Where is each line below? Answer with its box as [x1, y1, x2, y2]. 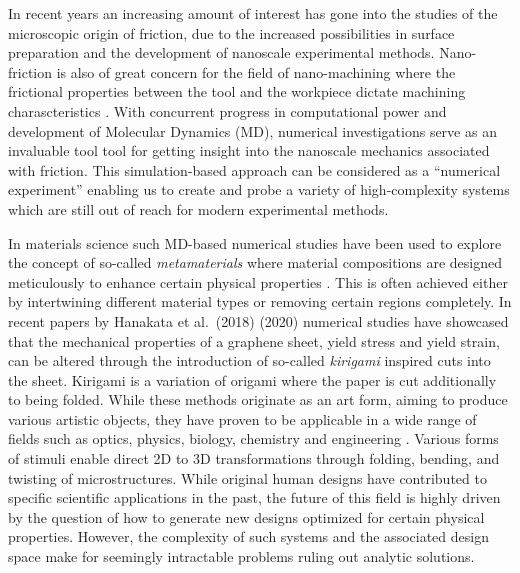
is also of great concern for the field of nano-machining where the [56, 61, 456, 82]
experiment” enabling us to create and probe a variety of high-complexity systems [8, 179, 510, 200]
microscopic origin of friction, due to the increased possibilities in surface [8, 22, 455, 43]
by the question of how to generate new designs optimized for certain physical [8, 506, 485, 527]
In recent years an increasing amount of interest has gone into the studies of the [8, 3, 498, 23]
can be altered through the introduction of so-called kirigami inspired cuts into [8, 350, 491, 371]
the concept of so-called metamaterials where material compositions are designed [8, 252, 502, 273]
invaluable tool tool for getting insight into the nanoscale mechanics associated [8, 140, 490, 161]
